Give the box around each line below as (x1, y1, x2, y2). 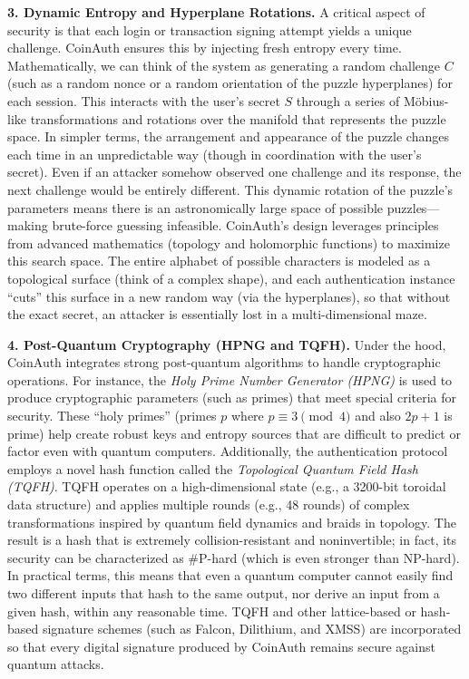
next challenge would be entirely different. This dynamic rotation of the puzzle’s (7, 179, 454, 199)
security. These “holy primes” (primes (7, 406, 217, 425)
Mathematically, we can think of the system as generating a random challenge (7, 55, 441, 74)
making (7, 216, 48, 235)
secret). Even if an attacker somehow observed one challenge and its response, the (7, 162, 462, 181)
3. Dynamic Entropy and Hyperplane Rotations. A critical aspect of (7, 3, 425, 21)
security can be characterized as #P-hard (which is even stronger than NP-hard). (7, 548, 460, 567)
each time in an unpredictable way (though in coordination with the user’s (7, 144, 422, 163)
